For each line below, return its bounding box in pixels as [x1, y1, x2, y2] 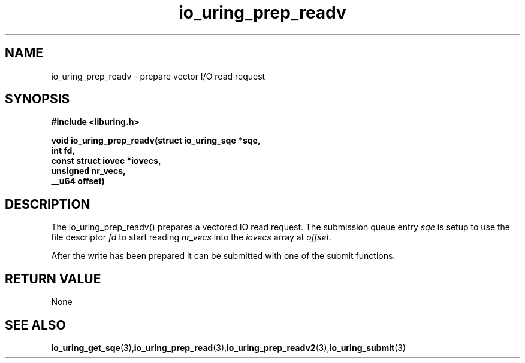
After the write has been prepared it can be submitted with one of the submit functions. [51, 251, 396, 261]
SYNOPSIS [5, 91, 70, 107]
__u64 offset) [51, 176, 105, 187]
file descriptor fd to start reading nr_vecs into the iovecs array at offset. [51, 232, 332, 243]
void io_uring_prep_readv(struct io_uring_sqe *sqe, [51, 135, 261, 146]
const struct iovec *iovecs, [51, 155, 161, 166]
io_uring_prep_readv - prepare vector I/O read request [51, 71, 265, 81]
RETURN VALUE [5, 271, 101, 286]
